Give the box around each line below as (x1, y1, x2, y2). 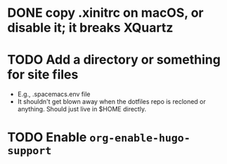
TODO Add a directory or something (7, 52, 221, 68)
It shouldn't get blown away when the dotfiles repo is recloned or (17, 97, 206, 106)
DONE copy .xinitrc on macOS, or (7, 5, 204, 21)
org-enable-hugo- (89, 132, 191, 145)
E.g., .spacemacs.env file (17, 90, 91, 99)
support (7, 144, 52, 158)
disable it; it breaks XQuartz (7, 20, 174, 36)
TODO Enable (7, 130, 87, 145)
